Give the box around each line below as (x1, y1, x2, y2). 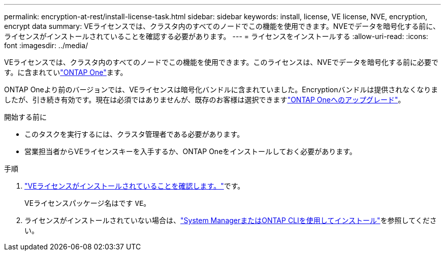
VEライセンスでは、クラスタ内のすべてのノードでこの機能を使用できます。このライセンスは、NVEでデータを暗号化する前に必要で (4, 58, 438, 66)
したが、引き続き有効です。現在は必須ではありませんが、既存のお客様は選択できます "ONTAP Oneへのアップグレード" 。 (4, 95, 405, 104)
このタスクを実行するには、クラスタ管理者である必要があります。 (24, 130, 244, 138)
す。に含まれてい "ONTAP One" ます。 (4, 68, 128, 77)
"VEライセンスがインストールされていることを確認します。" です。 (24, 181, 245, 190)
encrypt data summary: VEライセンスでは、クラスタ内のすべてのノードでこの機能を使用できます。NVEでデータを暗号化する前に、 (4, 22, 440, 30)
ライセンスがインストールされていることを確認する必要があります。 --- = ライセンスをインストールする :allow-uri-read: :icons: (4, 32, 428, 41)
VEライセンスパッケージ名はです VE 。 (24, 199, 151, 207)
